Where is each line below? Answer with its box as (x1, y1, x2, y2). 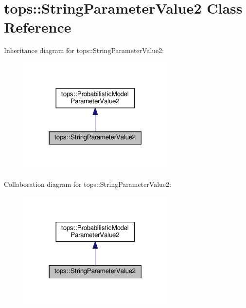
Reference (4, 17, 71, 37)
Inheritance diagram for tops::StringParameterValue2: (4, 45, 164, 55)
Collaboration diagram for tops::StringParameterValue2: (4, 179, 171, 189)
